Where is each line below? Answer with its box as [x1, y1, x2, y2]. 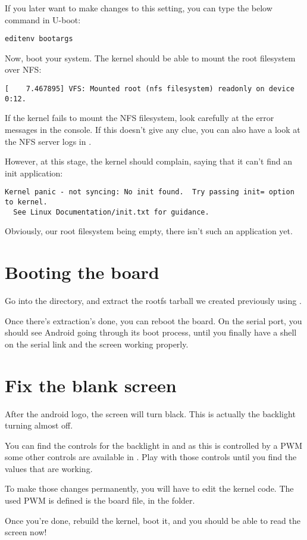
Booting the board [5, 260, 159, 284]
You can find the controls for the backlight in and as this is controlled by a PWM [5, 439, 302, 451]
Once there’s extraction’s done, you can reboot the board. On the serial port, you [5, 314, 302, 327]
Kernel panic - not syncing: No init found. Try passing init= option [5, 188, 295, 197]
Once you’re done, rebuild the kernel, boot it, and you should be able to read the [5, 514, 300, 526]
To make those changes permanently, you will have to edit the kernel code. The [5, 482, 294, 495]
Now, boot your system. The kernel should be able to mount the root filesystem [5, 51, 296, 64]
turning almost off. [5, 419, 73, 432]
